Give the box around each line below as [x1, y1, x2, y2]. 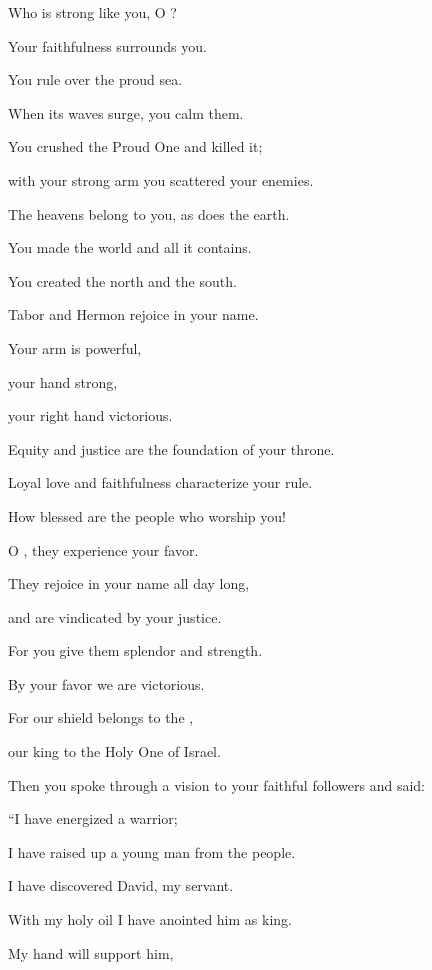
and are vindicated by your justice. [8, 606, 222, 627]
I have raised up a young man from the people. [8, 841, 296, 862]
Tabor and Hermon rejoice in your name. [8, 304, 259, 325]
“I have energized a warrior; [8, 808, 178, 829]
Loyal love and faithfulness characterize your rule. [8, 472, 313, 493]
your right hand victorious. [8, 405, 173, 426]
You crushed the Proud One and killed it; [8, 136, 263, 157]
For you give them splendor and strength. [8, 640, 263, 661]
